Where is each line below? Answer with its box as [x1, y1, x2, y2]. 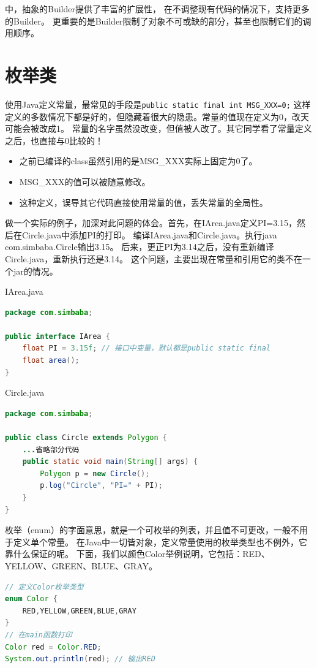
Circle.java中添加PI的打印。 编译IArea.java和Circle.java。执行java [21, 228, 277, 241]
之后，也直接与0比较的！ [5, 134, 103, 146]
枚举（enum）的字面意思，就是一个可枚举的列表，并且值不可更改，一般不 [5, 523, 300, 536]
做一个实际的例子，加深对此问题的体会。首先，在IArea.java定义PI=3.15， [5, 216, 297, 229]
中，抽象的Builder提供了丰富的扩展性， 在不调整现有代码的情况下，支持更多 [5, 2, 310, 15]
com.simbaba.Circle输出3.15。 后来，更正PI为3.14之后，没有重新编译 [5, 240, 274, 253]
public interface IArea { [5, 332, 110, 341]
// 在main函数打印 [5, 630, 72, 639]
